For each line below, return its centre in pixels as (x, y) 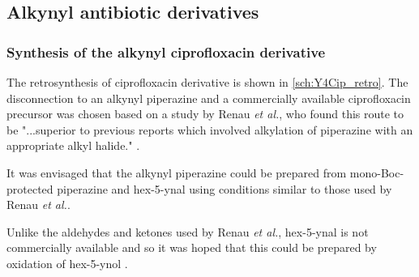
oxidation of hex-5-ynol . (67, 263)
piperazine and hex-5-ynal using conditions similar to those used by (224, 188)
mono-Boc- (377, 172)
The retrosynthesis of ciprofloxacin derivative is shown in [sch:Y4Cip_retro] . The (207, 82)
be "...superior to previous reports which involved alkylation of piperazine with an (210, 129)
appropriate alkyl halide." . (73, 145)
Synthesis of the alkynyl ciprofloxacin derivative (166, 51)
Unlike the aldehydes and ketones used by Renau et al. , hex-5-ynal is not (188, 231)
